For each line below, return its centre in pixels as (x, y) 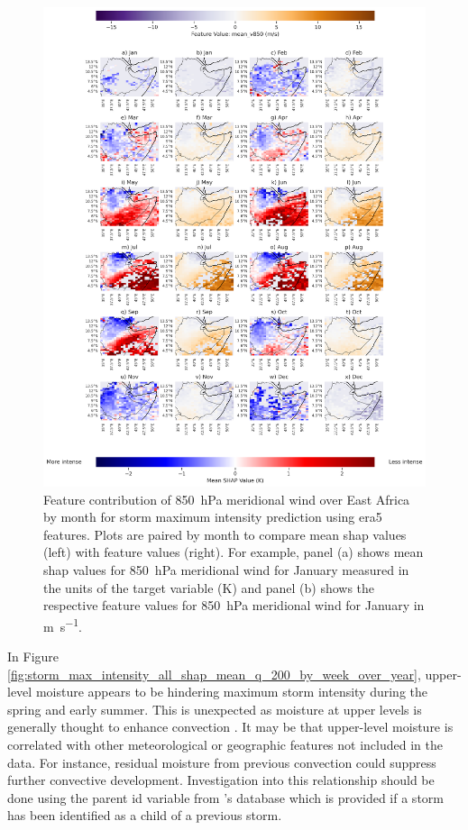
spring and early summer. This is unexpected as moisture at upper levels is (215, 709)
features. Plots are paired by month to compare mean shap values (225, 534)
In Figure (33, 657)
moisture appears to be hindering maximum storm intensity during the (232, 692)
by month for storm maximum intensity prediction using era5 (213, 517)
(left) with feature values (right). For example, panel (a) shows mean (234, 552)
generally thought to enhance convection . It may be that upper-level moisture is (230, 727)
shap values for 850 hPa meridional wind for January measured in (226, 570)
